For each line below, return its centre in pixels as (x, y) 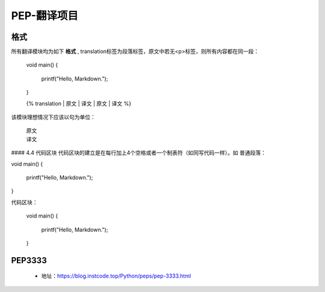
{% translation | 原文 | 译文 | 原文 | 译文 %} (79, 103)
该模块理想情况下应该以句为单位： (53, 117)
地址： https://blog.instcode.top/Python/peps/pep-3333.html (116, 276)
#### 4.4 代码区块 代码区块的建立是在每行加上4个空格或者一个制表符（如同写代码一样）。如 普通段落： (138, 153)
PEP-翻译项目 (45, 16)
